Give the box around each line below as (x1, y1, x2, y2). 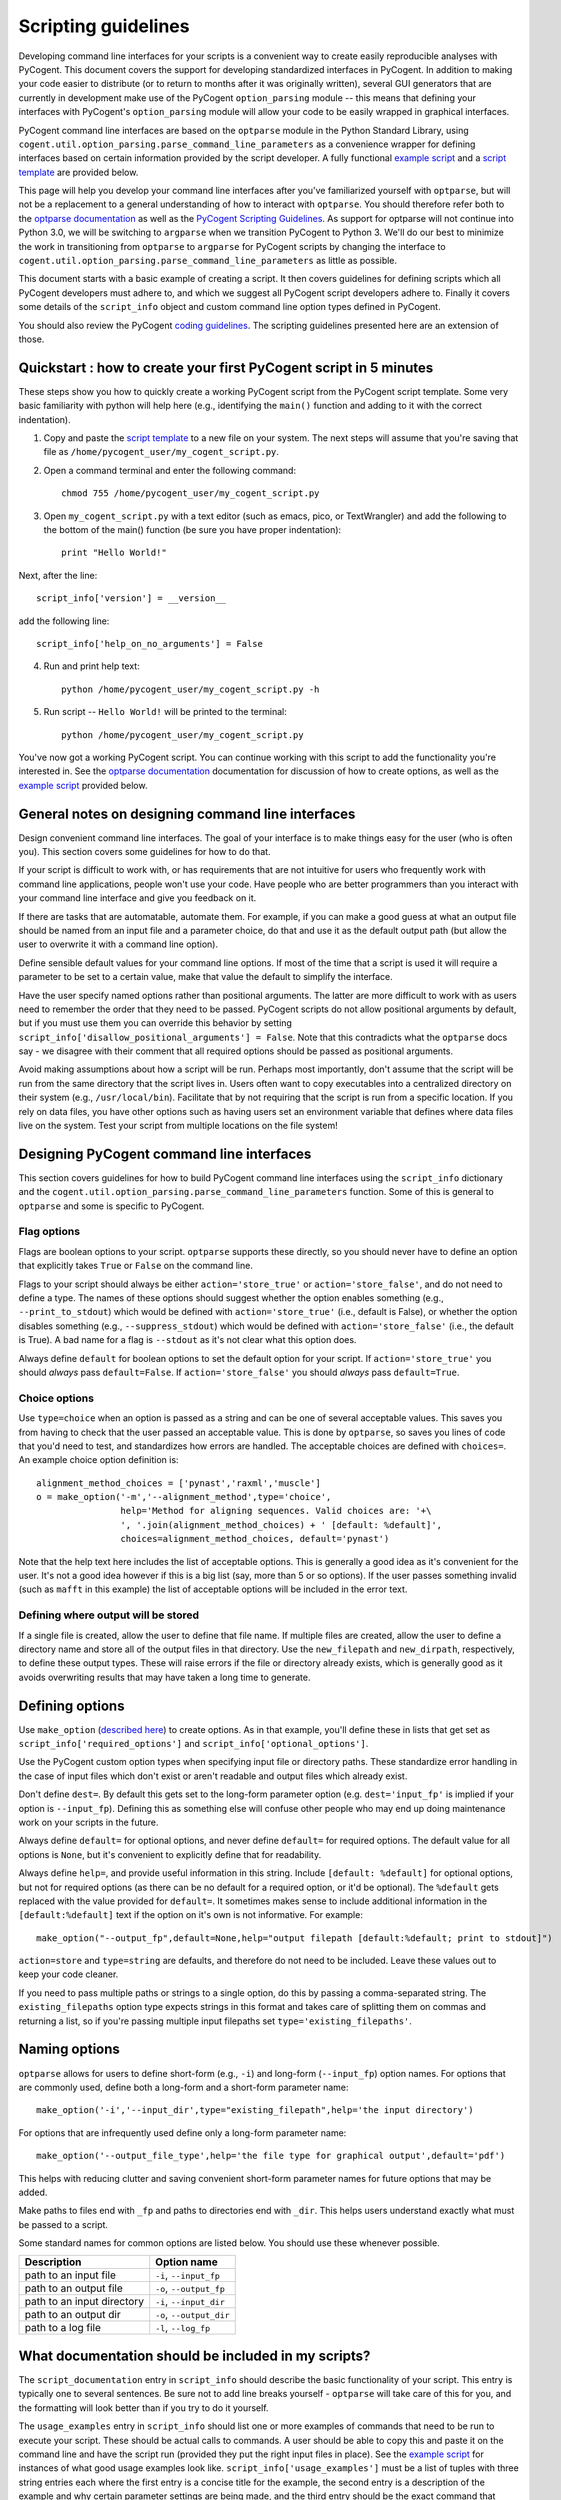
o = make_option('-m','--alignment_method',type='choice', (36, 1491, 332, 1503)
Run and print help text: (43, 660, 140, 672)
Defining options (18, 1697, 125, 1714)
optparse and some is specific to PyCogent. (18, 1200, 205, 1212)
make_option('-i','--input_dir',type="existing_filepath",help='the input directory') (36, 2105, 474, 2116)
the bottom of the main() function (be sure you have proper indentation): (43, 524, 342, 535)
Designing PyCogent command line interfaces (18, 1145, 312, 1162)
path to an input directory (24, 2295, 145, 2309)
